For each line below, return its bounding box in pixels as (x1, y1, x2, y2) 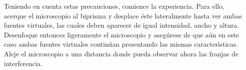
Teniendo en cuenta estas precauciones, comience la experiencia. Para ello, (4, 1, 225, 11)
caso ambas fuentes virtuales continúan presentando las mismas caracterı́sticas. (4, 39, 238, 49)
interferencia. (4, 58, 43, 68)
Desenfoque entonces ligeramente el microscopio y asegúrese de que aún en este (4, 29, 239, 39)
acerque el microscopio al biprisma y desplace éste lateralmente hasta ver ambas (4, 10, 242, 20)
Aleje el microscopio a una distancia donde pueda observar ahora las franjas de (4, 48, 239, 58)
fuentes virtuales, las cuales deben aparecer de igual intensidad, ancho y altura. (4, 20, 239, 30)
